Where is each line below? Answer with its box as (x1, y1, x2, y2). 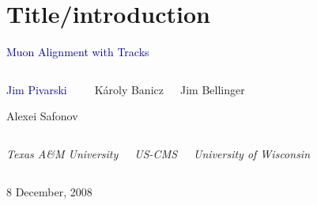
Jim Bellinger (179, 81, 245, 97)
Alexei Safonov (6, 108, 78, 124)
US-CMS (134, 145, 178, 161)
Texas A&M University (6, 145, 119, 161)
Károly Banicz (94, 81, 164, 97)
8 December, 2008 (6, 183, 92, 199)
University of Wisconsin (194, 145, 311, 161)
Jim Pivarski (6, 81, 67, 97)
